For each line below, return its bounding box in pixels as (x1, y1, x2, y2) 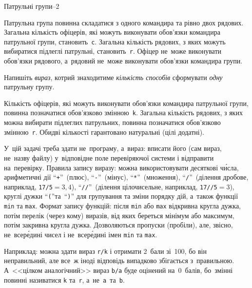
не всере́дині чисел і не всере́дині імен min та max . (4, 229, 157, 239)
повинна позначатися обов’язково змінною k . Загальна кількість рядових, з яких (4, 107, 243, 118)
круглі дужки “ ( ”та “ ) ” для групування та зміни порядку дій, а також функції (4, 191, 238, 201)
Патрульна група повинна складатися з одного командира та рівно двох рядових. (4, 17, 244, 27)
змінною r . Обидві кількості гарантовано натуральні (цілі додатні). (4, 126, 204, 137)
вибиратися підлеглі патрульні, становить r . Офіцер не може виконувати (4, 46, 222, 56)
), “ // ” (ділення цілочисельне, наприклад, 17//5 (71, 181, 217, 191)
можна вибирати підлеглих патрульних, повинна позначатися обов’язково (4, 117, 221, 127)
